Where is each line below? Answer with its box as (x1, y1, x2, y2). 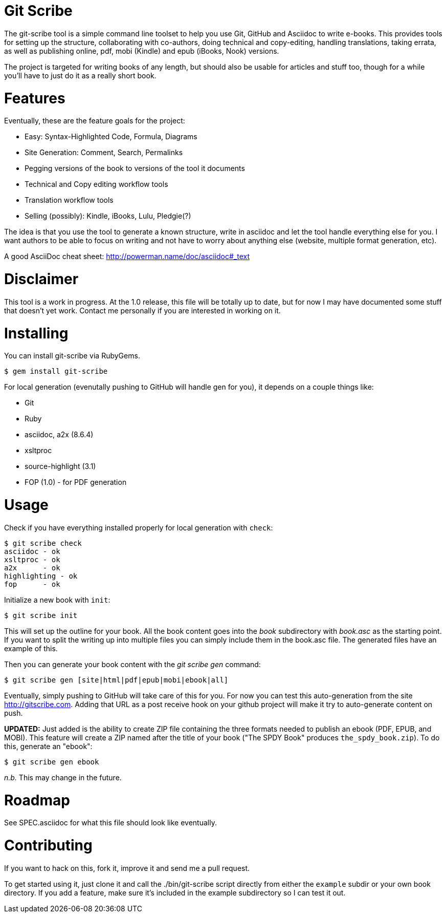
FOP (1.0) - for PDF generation (25, 478, 127, 487)
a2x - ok (4, 563, 60, 572)
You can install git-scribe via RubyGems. (4, 351, 140, 360)
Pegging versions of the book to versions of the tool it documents (25, 164, 245, 173)
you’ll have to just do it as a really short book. (4, 71, 157, 80)
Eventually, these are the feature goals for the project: (4, 116, 185, 125)
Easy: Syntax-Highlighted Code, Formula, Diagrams (25, 132, 197, 141)
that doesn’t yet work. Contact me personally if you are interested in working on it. (4, 306, 281, 315)
